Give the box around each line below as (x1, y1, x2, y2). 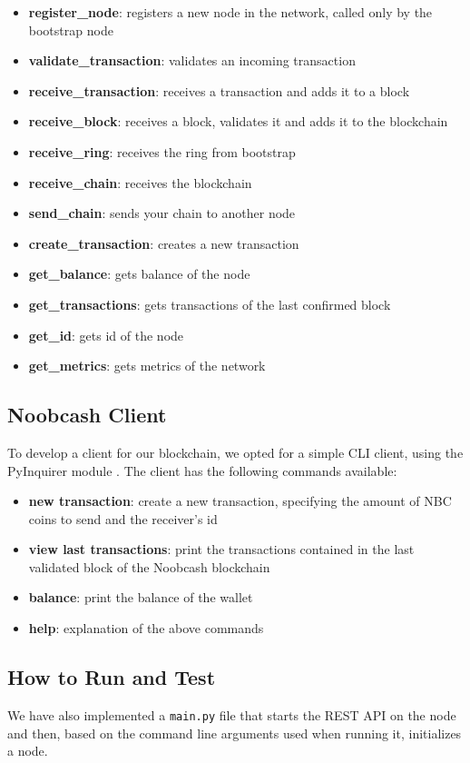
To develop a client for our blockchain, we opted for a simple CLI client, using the (7, 442, 464, 461)
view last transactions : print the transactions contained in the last (28, 540, 415, 559)
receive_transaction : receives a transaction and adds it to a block (28, 81, 410, 100)
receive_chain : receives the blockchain (28, 173, 252, 192)
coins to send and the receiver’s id (28, 509, 218, 528)
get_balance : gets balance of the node (28, 264, 250, 283)
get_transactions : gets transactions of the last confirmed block (28, 294, 391, 313)
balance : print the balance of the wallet (28, 588, 253, 607)
